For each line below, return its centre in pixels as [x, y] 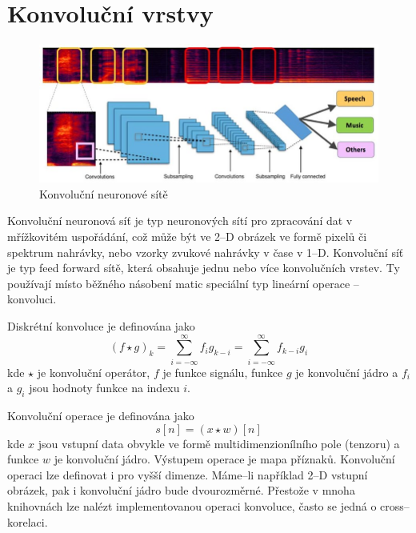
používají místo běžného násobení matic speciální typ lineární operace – [183, 283]
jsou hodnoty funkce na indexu [104, 388]
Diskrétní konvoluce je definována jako [101, 325]
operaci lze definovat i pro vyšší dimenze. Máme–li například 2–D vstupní [188, 474]
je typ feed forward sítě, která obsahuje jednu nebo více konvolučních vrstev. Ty [204, 268]
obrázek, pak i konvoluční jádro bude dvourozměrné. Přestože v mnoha [181, 490]
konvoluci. [32, 299]
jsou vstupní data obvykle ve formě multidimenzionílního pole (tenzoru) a [219, 443]
